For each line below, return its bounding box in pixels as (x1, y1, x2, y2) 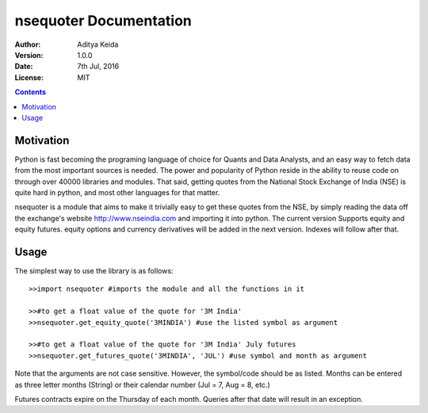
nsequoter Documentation (14, 12, 192, 29)
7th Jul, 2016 (77, 62, 120, 71)
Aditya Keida (77, 40, 119, 49)
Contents (14, 87, 47, 97)
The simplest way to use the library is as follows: (14, 266, 174, 276)
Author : (14, 40, 41, 49)
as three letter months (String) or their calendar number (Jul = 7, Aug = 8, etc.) (14, 380, 270, 389)
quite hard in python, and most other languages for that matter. (14, 187, 220, 197)
